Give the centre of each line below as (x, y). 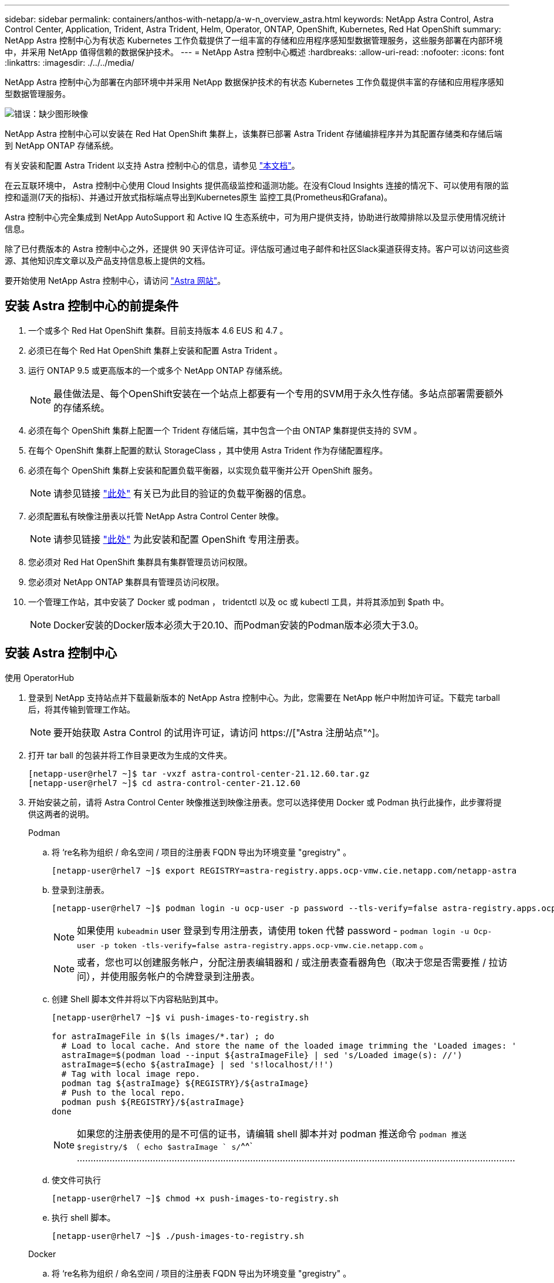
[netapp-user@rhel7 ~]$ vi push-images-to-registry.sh (180, 1017)
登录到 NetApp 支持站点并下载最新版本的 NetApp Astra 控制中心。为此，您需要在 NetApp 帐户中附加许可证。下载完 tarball (264, 697)
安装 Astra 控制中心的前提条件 (92, 306)
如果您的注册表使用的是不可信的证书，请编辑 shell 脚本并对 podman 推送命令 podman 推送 (272, 1133)
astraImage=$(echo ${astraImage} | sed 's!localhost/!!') (197, 1064)
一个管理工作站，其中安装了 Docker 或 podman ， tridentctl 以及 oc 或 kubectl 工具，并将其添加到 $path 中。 (239, 602)
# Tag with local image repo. (131, 1074)
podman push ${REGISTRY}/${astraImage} (153, 1102)
